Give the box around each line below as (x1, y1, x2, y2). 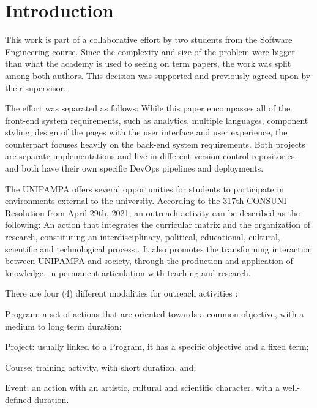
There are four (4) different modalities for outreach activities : (5, 287, 238, 300)
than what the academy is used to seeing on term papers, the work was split (5, 57, 291, 70)
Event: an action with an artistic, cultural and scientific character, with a (5, 381, 280, 394)
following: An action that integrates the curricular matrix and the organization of (5, 218, 310, 231)
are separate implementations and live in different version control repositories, (5, 149, 297, 162)
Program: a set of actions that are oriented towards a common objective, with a (5, 308, 304, 320)
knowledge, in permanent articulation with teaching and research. (5, 266, 251, 279)
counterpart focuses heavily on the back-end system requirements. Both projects (5, 137, 305, 150)
